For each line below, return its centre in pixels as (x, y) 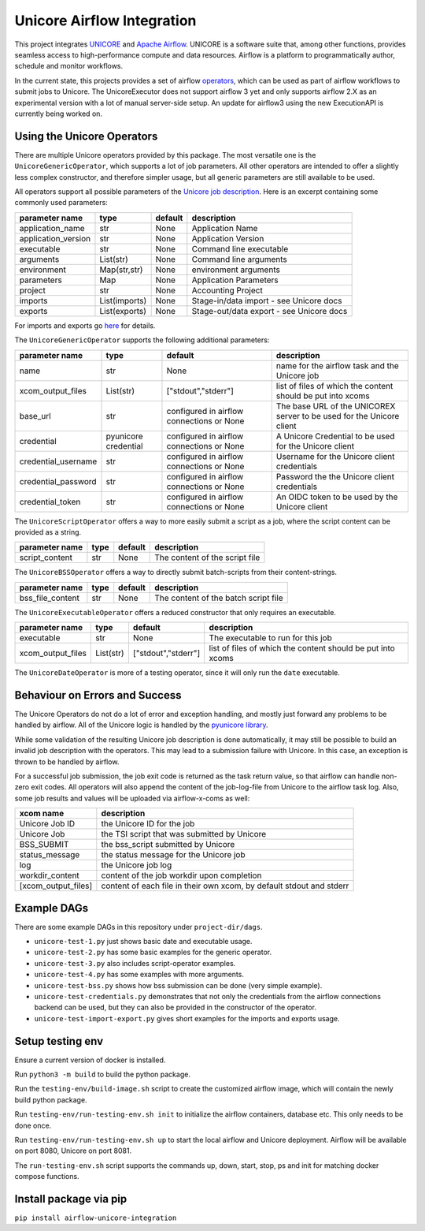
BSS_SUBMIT (44, 845)
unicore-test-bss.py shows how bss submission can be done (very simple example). (178, 985)
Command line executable (240, 248)
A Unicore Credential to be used (335, 436)
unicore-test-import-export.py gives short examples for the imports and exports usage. (187, 1018)
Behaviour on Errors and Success (98, 695)
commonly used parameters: (61, 203)
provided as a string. (48, 532)
